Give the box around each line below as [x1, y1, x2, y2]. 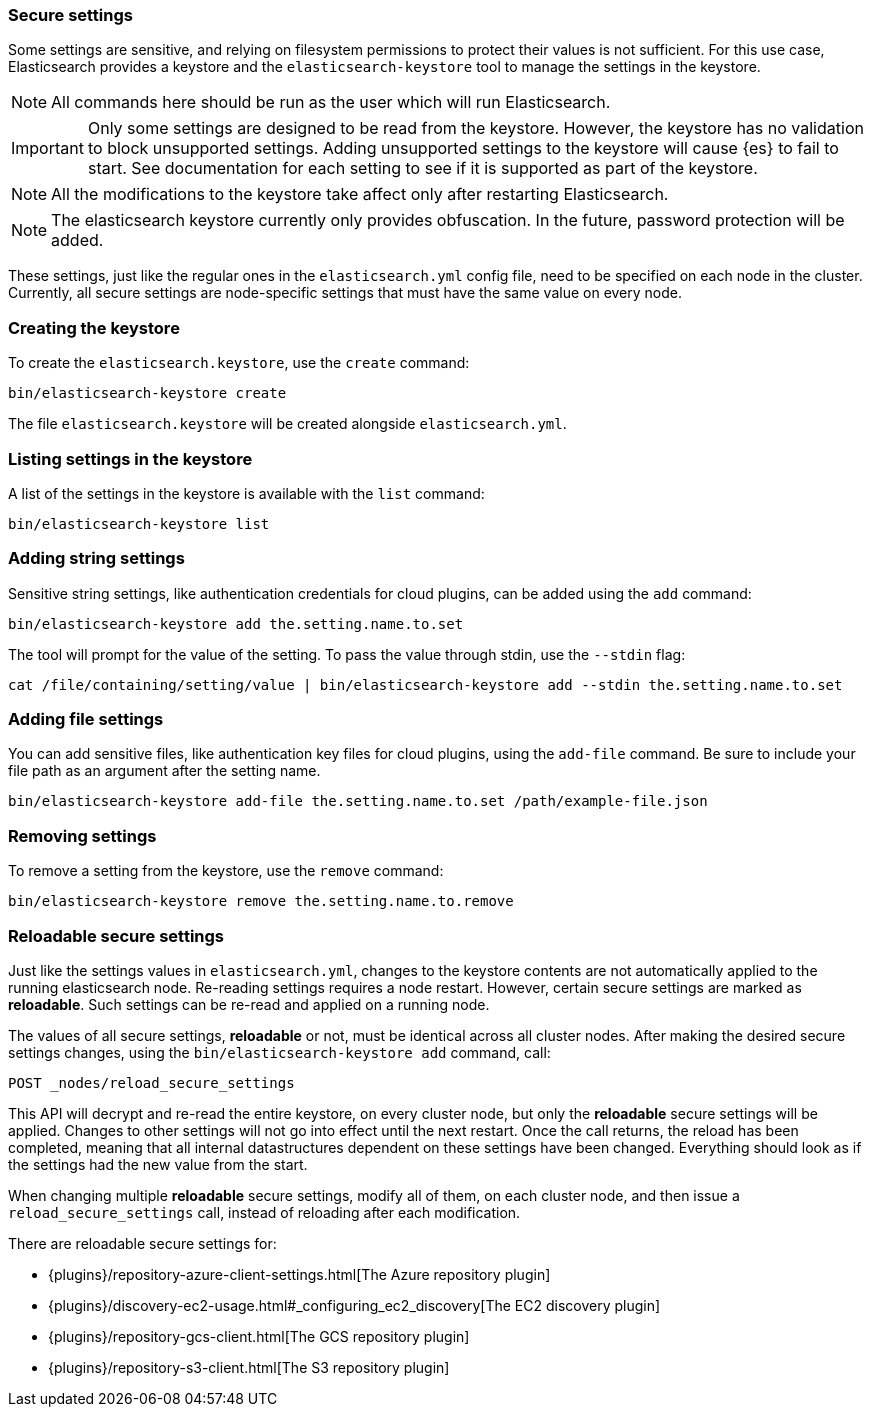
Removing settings [8, 825, 157, 846]
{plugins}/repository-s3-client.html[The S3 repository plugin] [48, 1358, 450, 1376]
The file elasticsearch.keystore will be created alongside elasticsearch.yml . [8, 415, 567, 433]
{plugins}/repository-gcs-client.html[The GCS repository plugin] [48, 1327, 470, 1345]
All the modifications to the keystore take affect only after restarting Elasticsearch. [51, 184, 669, 205]
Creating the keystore [8, 317, 180, 338]
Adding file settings [8, 709, 164, 729]
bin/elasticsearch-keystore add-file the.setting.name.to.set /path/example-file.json [8, 793, 708, 810]
